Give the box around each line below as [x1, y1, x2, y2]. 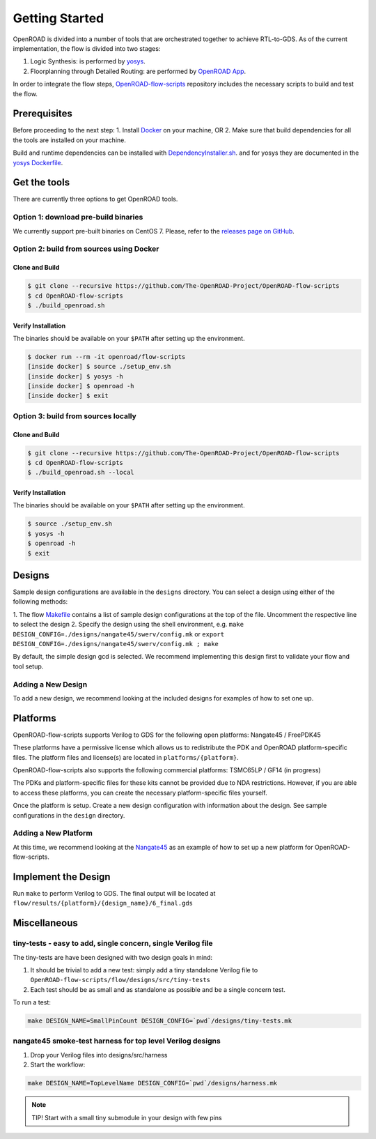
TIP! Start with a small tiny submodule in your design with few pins [31, 1113, 222, 1122]
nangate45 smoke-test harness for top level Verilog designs [13, 1036, 221, 1046]
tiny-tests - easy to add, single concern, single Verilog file [13, 938, 213, 948]
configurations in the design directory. [13, 811, 125, 819]
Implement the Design [13, 871, 111, 882]
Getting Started [13, 10, 104, 26]
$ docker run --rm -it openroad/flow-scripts [27, 353, 186, 360]
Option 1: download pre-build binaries [13, 213, 143, 222]
